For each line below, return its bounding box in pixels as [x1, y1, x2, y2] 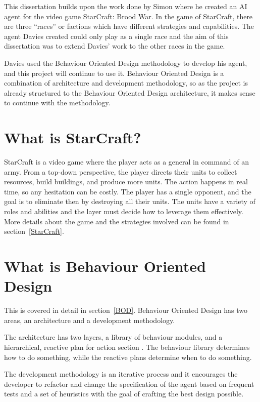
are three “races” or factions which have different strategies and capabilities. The [4, 21, 254, 31]
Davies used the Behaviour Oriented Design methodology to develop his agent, [4, 57, 247, 68]
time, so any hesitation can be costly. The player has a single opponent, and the [4, 186, 251, 196]
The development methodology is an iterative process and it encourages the [4, 369, 238, 379]
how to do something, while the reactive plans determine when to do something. [4, 351, 252, 362]
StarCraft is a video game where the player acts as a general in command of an [4, 156, 249, 167]
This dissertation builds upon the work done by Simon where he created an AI [4, 1, 247, 11]
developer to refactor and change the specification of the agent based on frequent [4, 378, 254, 389]
